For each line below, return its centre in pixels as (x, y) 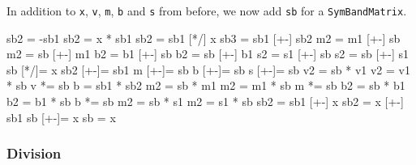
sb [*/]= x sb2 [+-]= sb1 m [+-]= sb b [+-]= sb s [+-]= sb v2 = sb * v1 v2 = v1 (208, 69)
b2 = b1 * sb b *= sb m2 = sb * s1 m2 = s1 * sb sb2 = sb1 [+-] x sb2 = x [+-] (205, 102)
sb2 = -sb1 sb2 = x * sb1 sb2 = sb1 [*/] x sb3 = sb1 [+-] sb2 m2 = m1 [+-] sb (204, 38)
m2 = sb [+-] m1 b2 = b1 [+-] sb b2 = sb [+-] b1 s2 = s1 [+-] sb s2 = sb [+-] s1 (208, 54)
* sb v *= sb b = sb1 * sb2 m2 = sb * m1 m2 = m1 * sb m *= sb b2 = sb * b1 (206, 85)
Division (34, 153)
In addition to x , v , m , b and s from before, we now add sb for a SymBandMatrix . (207, 11)
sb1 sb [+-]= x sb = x (61, 117)
